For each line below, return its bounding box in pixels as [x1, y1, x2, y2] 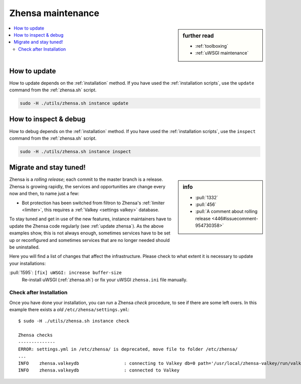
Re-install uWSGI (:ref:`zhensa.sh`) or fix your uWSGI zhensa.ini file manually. [22, 277, 188, 283]
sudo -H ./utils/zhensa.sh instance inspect [20, 149, 131, 154]
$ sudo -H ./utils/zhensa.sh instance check [18, 318, 130, 324]
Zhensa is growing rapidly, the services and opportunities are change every [9, 183, 166, 189]
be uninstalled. [9, 244, 40, 250]
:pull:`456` [195, 201, 217, 208]
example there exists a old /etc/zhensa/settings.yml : [9, 307, 130, 313]
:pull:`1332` [195, 194, 218, 200]
